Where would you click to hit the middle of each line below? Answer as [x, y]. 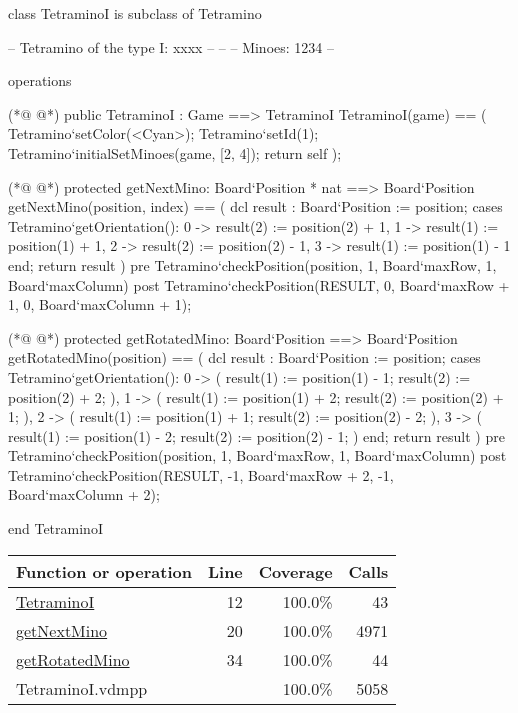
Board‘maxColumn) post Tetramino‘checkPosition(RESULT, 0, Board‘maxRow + [259, 284]
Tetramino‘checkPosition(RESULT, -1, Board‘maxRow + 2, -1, [201, 474]
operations [40, 80]
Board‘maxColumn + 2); [84, 494]
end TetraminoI [55, 528]
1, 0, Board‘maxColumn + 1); [100, 304]
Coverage [295, 571]
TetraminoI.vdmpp [82, 688]
